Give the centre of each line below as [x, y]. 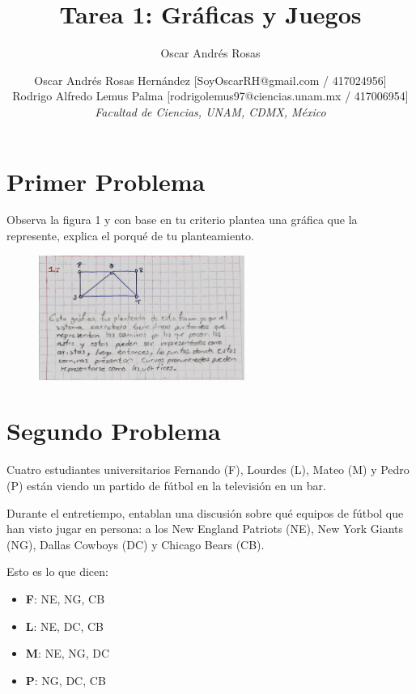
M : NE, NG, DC [68, 653]
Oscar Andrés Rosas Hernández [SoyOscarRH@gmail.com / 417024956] [210, 80]
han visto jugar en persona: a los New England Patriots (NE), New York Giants [205, 529]
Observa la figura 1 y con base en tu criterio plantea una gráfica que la [182, 220]
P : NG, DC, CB [66, 680]
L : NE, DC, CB [65, 626]
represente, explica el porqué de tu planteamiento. [130, 236]
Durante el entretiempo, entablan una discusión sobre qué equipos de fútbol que [205, 512]
